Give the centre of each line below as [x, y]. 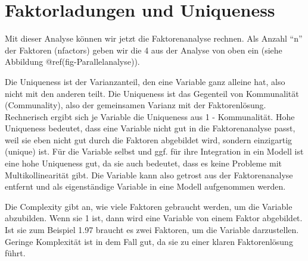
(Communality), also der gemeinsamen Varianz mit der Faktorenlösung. [136, 105]
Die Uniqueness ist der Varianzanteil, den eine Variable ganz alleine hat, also [145, 81]
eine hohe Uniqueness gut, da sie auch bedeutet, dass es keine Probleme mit [143, 163]
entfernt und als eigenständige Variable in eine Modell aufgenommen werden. [145, 186]
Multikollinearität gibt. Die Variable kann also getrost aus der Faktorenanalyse [149, 174]
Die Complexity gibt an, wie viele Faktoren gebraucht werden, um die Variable [149, 206]
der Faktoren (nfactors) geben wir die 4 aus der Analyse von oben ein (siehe [144, 50]
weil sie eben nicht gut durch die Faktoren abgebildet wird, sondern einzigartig [149, 139]
